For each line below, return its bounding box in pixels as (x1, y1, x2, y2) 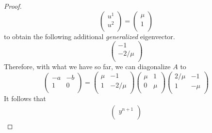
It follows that (4, 93, 46, 103)
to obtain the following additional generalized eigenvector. (4, 31, 175, 41)
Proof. (4, 1, 22, 11)
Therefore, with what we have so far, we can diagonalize (4, 61, 171, 72)
